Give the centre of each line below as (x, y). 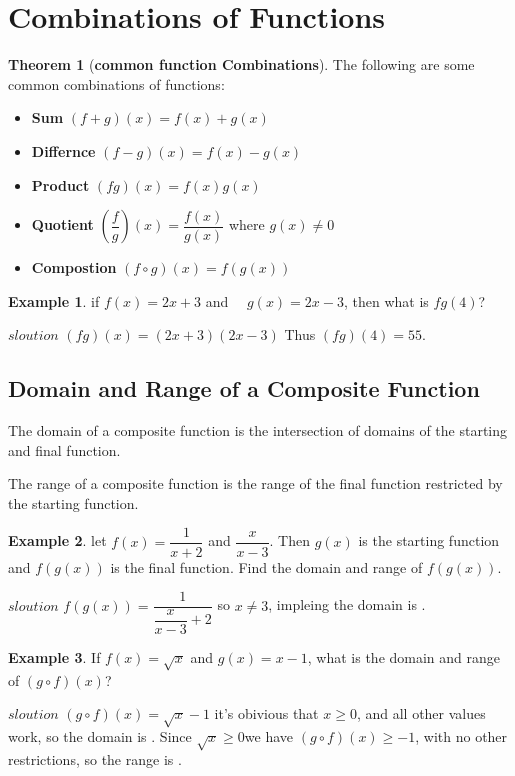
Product (60, 184)
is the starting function (429, 540)
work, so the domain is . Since (100, 736)
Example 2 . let (57, 540)
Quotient (62, 224)
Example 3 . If (54, 657)
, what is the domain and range (404, 657)
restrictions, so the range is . (95, 758)
